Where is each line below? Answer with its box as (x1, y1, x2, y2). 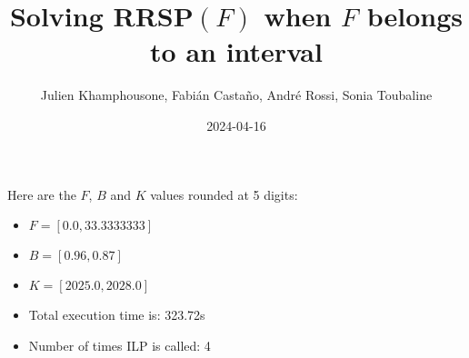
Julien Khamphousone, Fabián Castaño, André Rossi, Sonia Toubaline (40, 85, 433, 104)
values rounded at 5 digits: (150, 184, 298, 204)
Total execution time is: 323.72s (28, 305, 205, 324)
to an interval (150, 33, 323, 70)
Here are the (7, 184, 76, 204)
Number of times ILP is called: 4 (28, 335, 211, 354)
